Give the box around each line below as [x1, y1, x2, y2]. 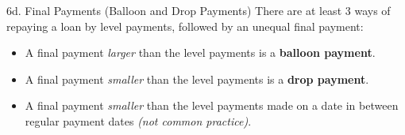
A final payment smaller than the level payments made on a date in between [25, 97, 399, 114]
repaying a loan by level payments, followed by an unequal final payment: [6, 17, 364, 34]
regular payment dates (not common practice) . [25, 112, 252, 129]
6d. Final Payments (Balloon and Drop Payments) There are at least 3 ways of [6, 2, 391, 18]
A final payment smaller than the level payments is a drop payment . [25, 70, 369, 87]
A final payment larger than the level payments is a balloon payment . [25, 44, 376, 61]
